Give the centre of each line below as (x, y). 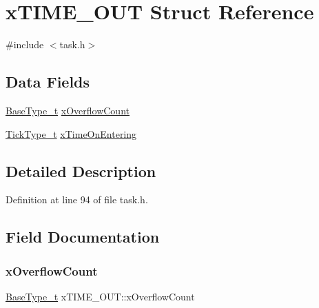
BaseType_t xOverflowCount (68, 110)
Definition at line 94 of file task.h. (77, 199)
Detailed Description (81, 171)
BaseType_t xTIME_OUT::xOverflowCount (100, 296)
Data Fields (48, 82)
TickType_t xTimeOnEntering (71, 133)
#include (25, 44)
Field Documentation (83, 237)
